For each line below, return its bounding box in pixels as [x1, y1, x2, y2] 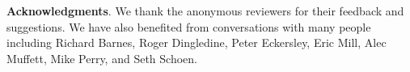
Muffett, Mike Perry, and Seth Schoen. [6, 49, 197, 66]
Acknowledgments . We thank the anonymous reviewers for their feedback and [6, 2, 404, 19]
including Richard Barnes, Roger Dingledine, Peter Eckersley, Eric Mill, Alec [6, 34, 387, 51]
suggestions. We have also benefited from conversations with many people [6, 18, 371, 35]
